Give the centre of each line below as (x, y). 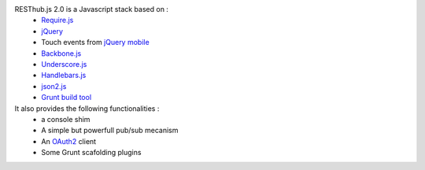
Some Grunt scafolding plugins (91, 153)
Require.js (57, 20)
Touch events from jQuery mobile (95, 42)
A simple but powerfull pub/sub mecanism (110, 131)
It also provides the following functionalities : (87, 108)
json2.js (54, 86)
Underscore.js (64, 64)
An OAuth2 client (69, 141)
